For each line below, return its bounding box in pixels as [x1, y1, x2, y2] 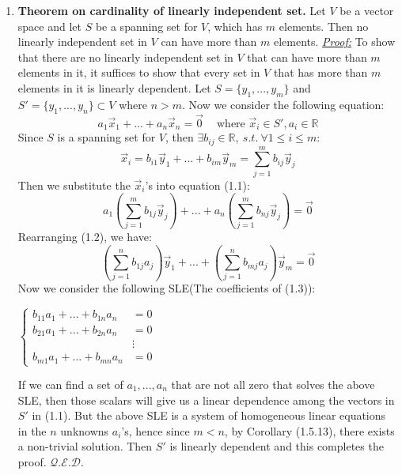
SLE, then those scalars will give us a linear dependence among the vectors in [17, 391, 395, 408]
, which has [207, 17, 263, 34]
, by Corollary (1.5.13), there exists [224, 422, 395, 439]
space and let [17, 17, 82, 34]
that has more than [273, 64, 368, 81]
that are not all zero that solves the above [171, 376, 375, 393]
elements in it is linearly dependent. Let [17, 79, 211, 96]
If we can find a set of [17, 376, 123, 393]
